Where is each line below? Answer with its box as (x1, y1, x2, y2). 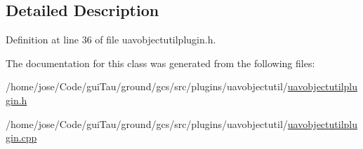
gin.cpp (6, 130, 37, 145)
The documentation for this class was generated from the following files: (6, 55, 315, 70)
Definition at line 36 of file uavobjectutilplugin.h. (6, 32, 216, 47)
